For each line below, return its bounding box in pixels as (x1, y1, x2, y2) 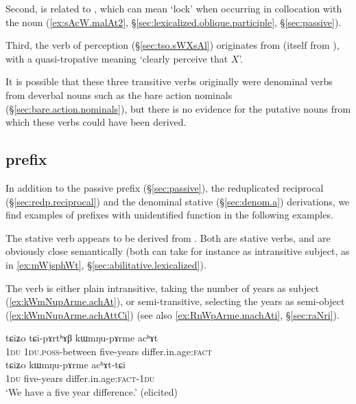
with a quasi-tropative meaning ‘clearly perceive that (5, 51, 228, 65)
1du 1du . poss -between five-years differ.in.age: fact (5, 344, 213, 358)
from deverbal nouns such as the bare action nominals (5, 87, 233, 102)
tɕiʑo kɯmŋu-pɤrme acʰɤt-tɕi (5, 357, 126, 372)
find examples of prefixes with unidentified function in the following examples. (5, 207, 333, 222)
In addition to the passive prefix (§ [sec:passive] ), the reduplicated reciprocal (5, 180, 324, 194)
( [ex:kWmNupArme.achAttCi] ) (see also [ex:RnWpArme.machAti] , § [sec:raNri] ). (5, 307, 340, 322)
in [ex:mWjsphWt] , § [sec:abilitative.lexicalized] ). (5, 257, 206, 271)
